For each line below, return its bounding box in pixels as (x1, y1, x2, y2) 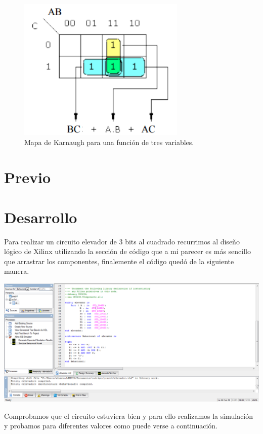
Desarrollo (4, 206, 77, 227)
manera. (4, 266, 29, 276)
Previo (4, 167, 51, 188)
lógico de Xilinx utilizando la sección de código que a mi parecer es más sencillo (4, 246, 251, 257)
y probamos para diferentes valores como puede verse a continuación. (4, 420, 218, 431)
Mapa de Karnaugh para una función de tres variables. (24, 137, 194, 148)
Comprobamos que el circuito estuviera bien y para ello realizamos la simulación (4, 410, 253, 421)
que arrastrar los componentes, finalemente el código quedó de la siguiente (4, 256, 234, 266)
